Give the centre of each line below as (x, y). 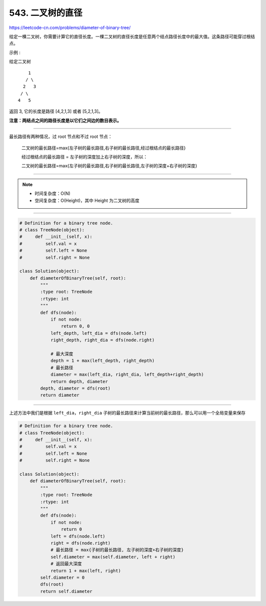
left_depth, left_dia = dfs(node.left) (99, 333)
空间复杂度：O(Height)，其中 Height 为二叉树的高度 (87, 200)
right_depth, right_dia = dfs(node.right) (102, 340)
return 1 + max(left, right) (86, 571)
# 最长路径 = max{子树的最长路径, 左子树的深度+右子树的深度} (117, 550)
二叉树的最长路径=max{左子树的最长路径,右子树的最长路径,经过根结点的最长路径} (104, 148)
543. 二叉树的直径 (46, 13)
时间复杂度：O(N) (53, 193)
